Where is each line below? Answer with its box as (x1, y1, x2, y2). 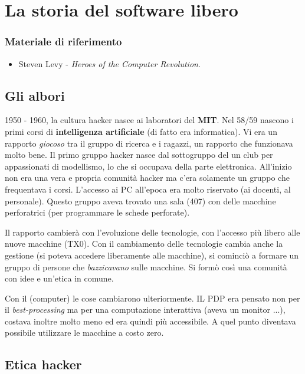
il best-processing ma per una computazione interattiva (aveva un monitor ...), (5, 303, 286, 316)
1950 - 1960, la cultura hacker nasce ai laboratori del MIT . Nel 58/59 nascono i (5, 114, 294, 126)
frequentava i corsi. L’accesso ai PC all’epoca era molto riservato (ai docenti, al (5, 183, 291, 195)
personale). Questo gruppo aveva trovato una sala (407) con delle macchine (5, 194, 276, 207)
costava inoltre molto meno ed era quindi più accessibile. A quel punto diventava (5, 315, 296, 327)
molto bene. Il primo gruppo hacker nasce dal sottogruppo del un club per (5, 148, 273, 161)
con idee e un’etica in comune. (5, 272, 114, 284)
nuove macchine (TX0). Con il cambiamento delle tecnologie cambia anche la (5, 237, 283, 250)
